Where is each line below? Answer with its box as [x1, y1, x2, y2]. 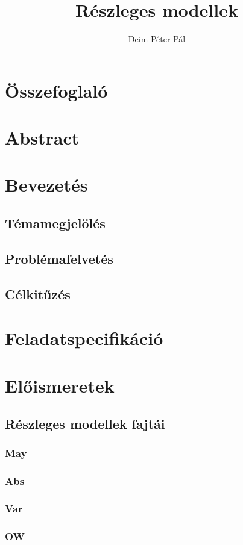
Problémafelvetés [5, 249, 113, 267]
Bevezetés [5, 172, 88, 197]
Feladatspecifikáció [5, 326, 163, 350]
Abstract [5, 125, 80, 150]
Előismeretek [5, 373, 115, 397]
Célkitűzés [5, 284, 71, 303]
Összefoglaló [5, 78, 108, 102]
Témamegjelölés [5, 214, 106, 232]
